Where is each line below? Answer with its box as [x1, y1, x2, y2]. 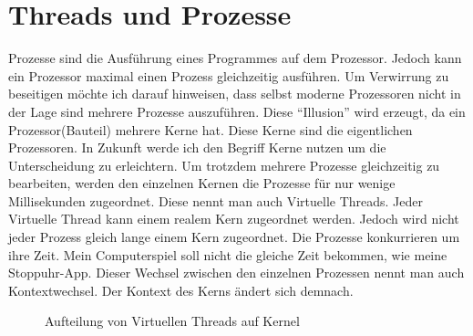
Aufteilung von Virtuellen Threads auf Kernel [45, 311, 300, 331]
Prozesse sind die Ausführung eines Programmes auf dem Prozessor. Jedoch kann [8, 48, 462, 68]
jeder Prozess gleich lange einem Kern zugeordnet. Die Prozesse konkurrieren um [8, 227, 460, 247]
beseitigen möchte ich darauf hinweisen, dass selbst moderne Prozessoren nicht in [8, 84, 461, 103]
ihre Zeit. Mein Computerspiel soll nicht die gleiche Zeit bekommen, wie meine [8, 245, 447, 264]
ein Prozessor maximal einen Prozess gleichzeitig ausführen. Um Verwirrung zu [8, 66, 449, 85]
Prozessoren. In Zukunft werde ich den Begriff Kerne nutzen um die [8, 138, 386, 157]
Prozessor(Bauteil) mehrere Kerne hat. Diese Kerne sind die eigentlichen [8, 120, 413, 139]
